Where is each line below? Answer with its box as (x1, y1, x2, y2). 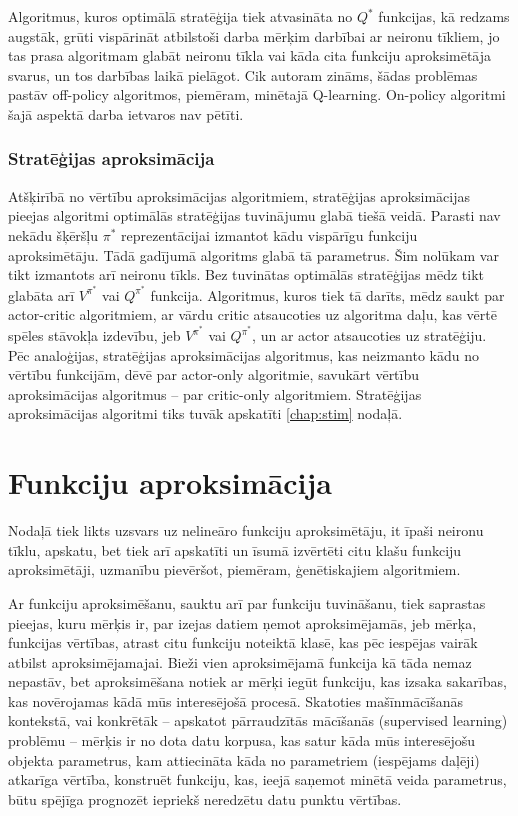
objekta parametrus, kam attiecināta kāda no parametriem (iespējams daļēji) (8, 749, 480, 770)
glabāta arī (8, 284, 75, 305)
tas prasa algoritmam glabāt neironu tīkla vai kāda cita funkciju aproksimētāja (8, 45, 492, 66)
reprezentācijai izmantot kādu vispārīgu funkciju (121, 224, 418, 245)
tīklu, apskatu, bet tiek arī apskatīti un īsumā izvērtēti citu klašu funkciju (8, 539, 462, 560)
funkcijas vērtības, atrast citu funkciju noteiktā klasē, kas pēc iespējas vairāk (8, 632, 478, 653)
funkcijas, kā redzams (378, 6, 510, 26)
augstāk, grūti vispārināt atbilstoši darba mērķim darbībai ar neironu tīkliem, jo (8, 25, 500, 46)
